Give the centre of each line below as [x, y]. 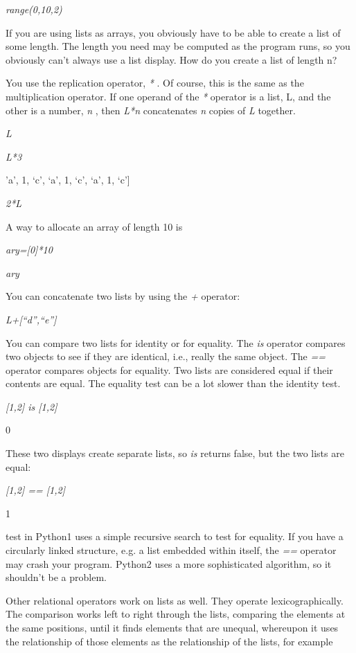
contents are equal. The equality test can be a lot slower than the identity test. [173, 383]
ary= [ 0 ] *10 [29, 250]
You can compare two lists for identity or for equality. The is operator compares [176, 342]
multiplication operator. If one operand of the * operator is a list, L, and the [168, 96]
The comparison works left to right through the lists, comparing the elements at [176, 614]
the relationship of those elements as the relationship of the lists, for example [169, 641]
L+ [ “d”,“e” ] [31, 319]
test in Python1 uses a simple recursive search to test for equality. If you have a [175, 536]
